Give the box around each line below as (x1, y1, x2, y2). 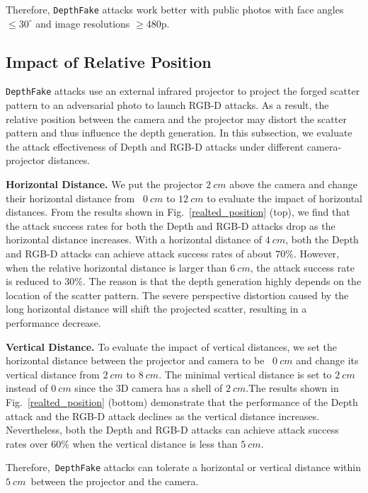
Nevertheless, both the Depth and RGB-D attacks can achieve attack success (6, 422, 339, 437)
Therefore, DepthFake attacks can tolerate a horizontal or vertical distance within (6, 460, 361, 475)
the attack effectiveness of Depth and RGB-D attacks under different (6, 139, 304, 153)
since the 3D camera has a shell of (74, 381, 223, 395)
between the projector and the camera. (30, 474, 199, 489)
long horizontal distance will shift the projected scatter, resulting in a (6, 301, 307, 316)
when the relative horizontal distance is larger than (6, 260, 227, 274)
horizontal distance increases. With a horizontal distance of (6, 232, 263, 247)
